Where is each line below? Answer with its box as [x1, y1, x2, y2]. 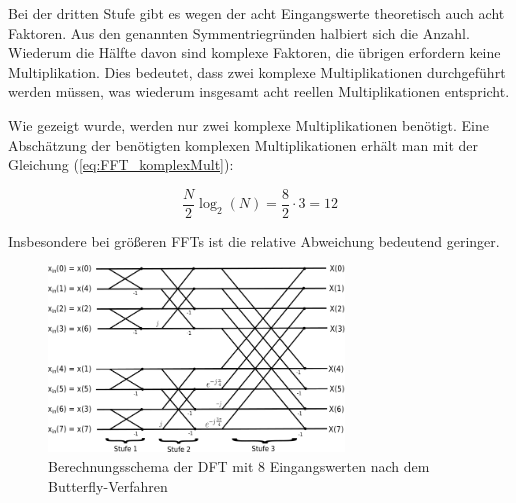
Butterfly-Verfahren [48, 475, 168, 496]
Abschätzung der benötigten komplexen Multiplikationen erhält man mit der [8, 134, 479, 155]
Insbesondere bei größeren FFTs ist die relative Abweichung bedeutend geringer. [8, 230, 500, 251]
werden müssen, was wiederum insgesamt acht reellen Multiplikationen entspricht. [8, 81, 510, 102]
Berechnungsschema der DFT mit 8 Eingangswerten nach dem [48, 455, 430, 476]
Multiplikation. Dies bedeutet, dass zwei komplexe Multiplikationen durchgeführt [8, 61, 506, 82]
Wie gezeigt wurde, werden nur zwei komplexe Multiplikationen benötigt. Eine [8, 114, 489, 135]
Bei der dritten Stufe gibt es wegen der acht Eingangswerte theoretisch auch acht [8, 3, 505, 23]
